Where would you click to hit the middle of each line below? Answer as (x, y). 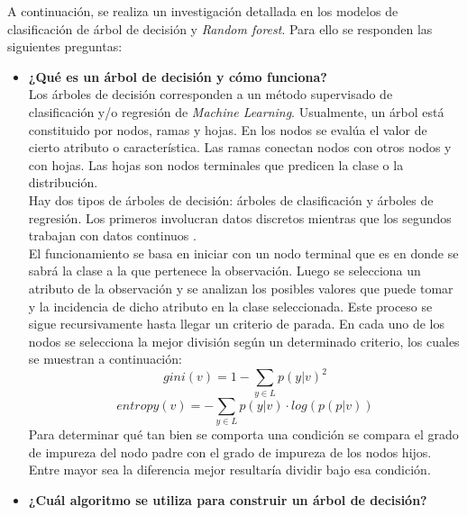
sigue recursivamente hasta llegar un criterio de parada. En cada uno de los (236, 324)
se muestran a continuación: (105, 359)
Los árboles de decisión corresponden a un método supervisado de (211, 94)
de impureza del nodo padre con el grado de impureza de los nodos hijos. (230, 452)
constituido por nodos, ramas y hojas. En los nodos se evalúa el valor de (228, 129)
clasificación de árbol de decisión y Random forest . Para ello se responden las (220, 28)
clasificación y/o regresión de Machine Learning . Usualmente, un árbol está (236, 111)
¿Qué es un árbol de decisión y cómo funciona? (178, 76)
